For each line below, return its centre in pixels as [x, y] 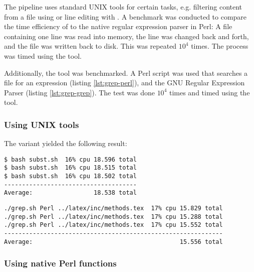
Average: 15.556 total [113, 242]
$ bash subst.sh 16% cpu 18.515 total [70, 168]
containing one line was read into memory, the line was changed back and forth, [126, 36]
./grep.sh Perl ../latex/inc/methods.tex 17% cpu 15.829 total [113, 209]
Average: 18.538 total [70, 193]
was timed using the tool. [43, 55]
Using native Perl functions [60, 263]
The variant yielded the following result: [66, 143]
